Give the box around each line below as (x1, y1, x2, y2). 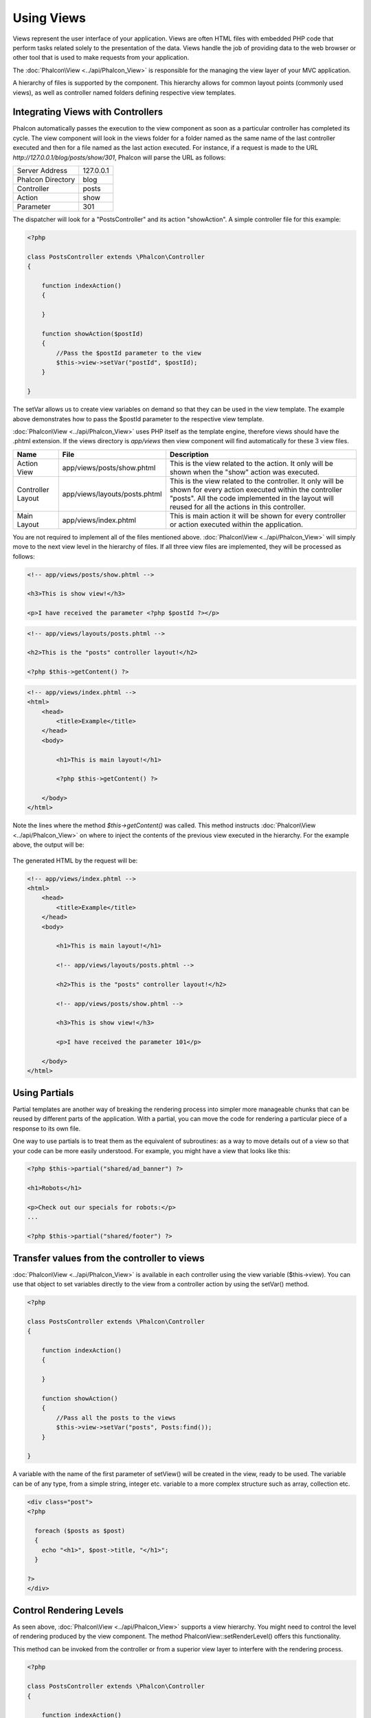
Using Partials (12, 1086, 74, 1099)
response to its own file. (12, 1124, 81, 1133)
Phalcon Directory (16, 175, 76, 184)
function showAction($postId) (41, 330, 144, 337)
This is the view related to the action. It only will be (169, 458, 333, 468)
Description (169, 449, 209, 459)
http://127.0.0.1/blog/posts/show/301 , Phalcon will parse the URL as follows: (12, 153, 226, 161)
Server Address (16, 166, 68, 175)
